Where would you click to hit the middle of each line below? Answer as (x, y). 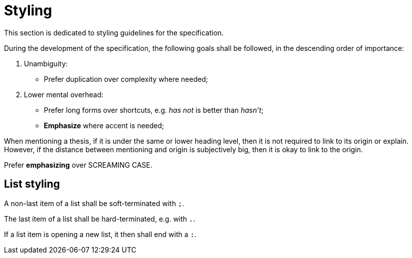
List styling (32, 184)
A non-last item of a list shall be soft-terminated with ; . (94, 203)
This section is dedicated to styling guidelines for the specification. (114, 32)
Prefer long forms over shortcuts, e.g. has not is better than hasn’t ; (154, 110)
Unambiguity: (46, 63)
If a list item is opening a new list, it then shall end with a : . (100, 234)
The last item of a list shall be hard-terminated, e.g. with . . (100, 219)
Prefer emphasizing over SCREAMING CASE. (78, 165)
